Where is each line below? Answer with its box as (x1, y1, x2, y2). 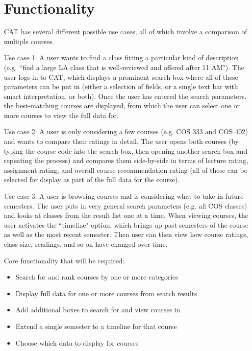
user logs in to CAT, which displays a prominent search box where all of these (4, 71, 238, 82)
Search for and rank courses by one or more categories (15, 272, 178, 282)
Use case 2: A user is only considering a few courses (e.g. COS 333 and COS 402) (4, 126, 248, 137)
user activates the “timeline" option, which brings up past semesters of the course (4, 219, 249, 230)
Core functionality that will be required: (4, 255, 125, 265)
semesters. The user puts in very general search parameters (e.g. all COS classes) (4, 200, 247, 211)
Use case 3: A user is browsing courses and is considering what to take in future (4, 191, 244, 201)
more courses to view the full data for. (4, 110, 119, 120)
